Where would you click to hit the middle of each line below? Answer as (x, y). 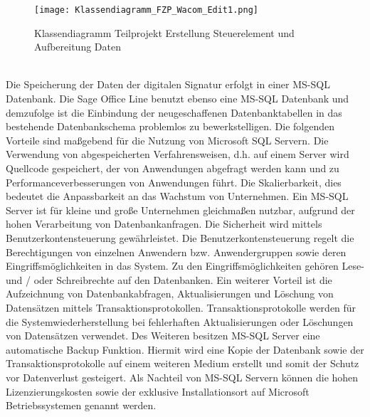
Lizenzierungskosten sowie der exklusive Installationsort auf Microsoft (158, 391)
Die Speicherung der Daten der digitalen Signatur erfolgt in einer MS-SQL (168, 84)
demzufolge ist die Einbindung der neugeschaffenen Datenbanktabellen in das (174, 112)
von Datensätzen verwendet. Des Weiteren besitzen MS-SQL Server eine (163, 336)
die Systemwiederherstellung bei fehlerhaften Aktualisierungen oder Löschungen (180, 321)
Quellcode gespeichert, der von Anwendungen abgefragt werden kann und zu (173, 168)
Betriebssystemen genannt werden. (81, 405)
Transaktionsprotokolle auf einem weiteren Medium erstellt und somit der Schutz (183, 363)
